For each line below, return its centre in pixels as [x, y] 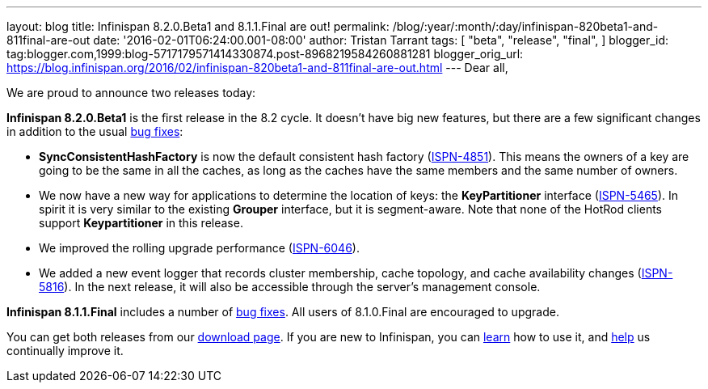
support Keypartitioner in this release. [141, 223]
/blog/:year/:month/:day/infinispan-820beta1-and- [525, 26]
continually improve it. [65, 351]
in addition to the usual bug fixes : [95, 131]
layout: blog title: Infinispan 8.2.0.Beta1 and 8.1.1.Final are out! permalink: [198, 26]
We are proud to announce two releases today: [131, 93]
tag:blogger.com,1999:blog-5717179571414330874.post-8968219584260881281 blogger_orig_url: [265, 54]
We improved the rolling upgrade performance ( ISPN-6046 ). [199, 248]
